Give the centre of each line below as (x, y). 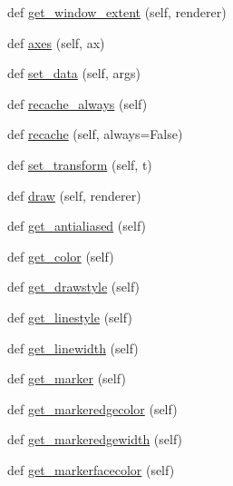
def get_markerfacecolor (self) (91, 469)
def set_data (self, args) (74, 73)
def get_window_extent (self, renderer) (117, 12)
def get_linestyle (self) (70, 317)
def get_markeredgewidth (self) (95, 439)
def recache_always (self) (78, 103)
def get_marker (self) (67, 378)
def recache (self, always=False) (95, 134)
